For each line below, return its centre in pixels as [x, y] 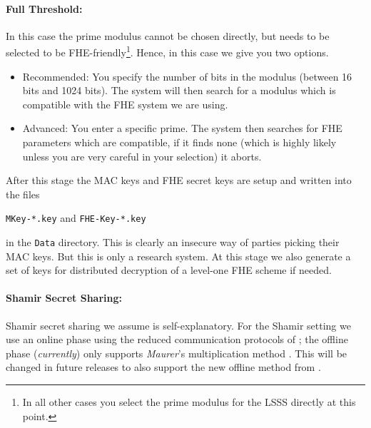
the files [23, 194]
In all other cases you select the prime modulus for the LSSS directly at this [189, 402]
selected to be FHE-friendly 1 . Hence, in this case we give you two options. [167, 51]
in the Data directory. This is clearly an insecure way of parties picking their [173, 242]
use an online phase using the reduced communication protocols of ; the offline [177, 339]
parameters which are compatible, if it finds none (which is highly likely [179, 142]
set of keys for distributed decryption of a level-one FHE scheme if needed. [169, 270]
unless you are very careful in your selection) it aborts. [142, 156]
